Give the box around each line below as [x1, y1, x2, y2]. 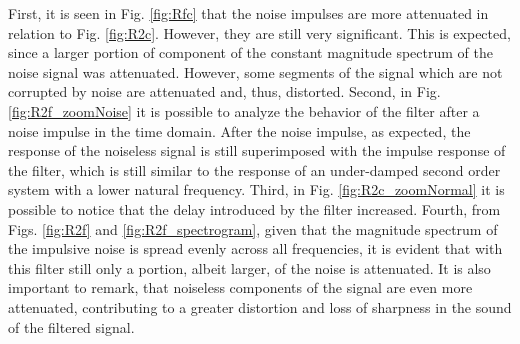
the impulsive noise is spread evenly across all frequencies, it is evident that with [8, 238, 503, 259]
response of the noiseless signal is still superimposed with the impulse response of [8, 140, 506, 161]
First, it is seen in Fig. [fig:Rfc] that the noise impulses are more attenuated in [8, 3, 489, 23]
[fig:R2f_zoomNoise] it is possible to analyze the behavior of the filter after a [8, 100, 480, 121]
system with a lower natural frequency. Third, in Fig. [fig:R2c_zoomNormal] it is [8, 179, 505, 200]
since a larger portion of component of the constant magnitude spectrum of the [8, 42, 493, 63]
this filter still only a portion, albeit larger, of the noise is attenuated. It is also [8, 257, 491, 278]
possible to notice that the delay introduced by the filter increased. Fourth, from [8, 198, 501, 219]
